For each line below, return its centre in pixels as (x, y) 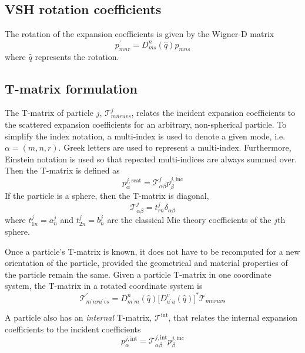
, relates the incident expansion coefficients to (213, 113)
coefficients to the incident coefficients (73, 329)
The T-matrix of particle (49, 113)
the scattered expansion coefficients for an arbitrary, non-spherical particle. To (146, 124)
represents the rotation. (77, 56)
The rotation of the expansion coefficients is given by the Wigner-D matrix (140, 34)
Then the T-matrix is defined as (62, 170)
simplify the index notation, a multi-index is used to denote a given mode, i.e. (145, 136)
